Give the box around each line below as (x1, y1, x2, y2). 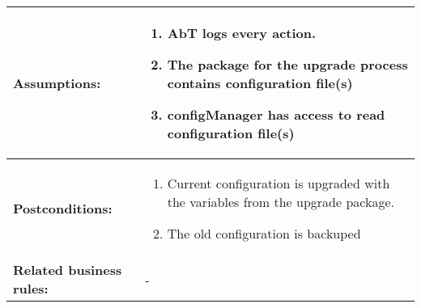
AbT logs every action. (167, 23, 317, 42)
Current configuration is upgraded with (167, 174, 390, 192)
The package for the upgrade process (167, 55, 408, 74)
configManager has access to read (167, 105, 385, 124)
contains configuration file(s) (167, 74, 353, 92)
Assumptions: (13, 74, 101, 92)
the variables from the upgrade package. (167, 192, 394, 211)
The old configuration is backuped (167, 224, 361, 243)
